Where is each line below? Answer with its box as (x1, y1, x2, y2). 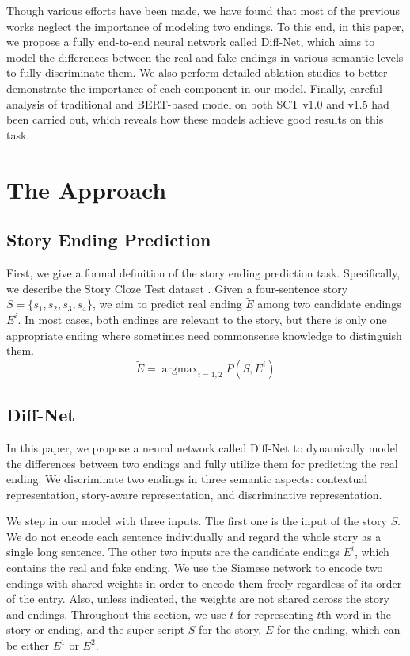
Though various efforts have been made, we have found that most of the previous (6, 2, 401, 18)
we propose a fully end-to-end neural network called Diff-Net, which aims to (6, 33, 375, 50)
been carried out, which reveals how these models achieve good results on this (6, 111, 384, 128)
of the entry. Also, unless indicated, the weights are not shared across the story (6, 590, 389, 607)
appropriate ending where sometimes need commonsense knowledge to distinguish (6, 326, 402, 343)
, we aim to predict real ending (93, 296, 242, 312)
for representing (237, 605, 313, 622)
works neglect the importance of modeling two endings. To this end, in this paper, (6, 17, 404, 34)
